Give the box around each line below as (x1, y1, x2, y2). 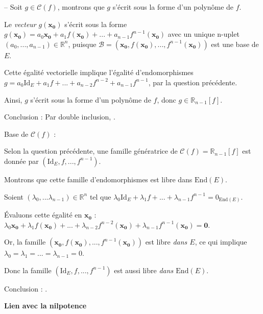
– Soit (4, 2, 22, 12)
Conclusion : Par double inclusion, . (4, 111, 115, 122)
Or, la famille (4, 236, 46, 247)
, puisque (68, 38, 97, 49)
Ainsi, (4, 94, 22, 105)
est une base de (211, 38, 259, 49)
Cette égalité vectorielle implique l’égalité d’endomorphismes (4, 67, 194, 78)
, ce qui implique (195, 236, 247, 247)
